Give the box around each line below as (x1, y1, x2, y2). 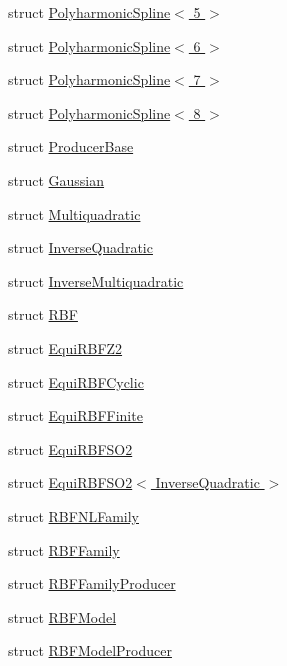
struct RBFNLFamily (8, 505, 139, 526)
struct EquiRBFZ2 (8, 337, 123, 358)
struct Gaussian (8, 169, 105, 190)
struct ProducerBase (8, 136, 134, 157)
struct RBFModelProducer (8, 640, 172, 661)
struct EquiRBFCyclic (8, 371, 144, 392)
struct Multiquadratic (8, 203, 141, 224)
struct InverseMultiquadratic (8, 270, 184, 291)
